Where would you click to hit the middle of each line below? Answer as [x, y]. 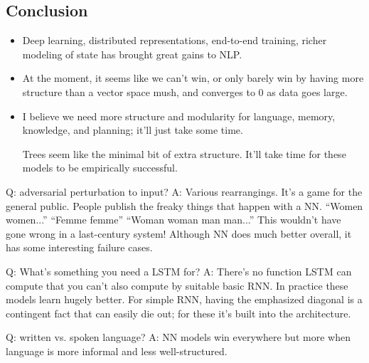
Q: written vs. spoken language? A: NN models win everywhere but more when [178, 337]
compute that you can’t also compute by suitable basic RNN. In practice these [177, 285]
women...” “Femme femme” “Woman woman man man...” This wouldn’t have [173, 220]
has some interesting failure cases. [79, 247]
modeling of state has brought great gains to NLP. [132, 54]
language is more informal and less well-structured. [117, 351]
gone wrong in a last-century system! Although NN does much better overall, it [179, 233]
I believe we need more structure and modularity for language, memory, [179, 116]
